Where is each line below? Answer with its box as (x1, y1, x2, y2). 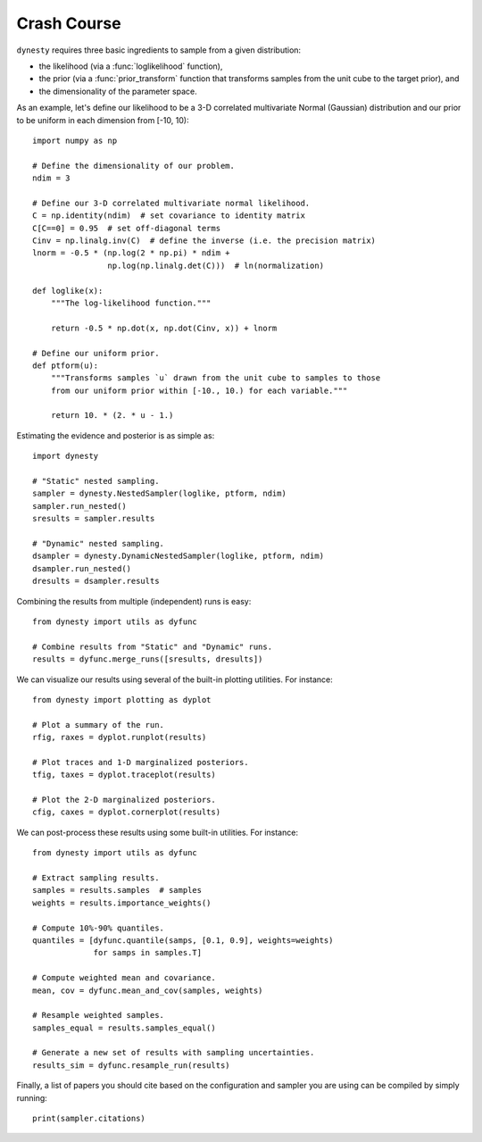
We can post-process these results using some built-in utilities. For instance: (16, 827, 299, 838)
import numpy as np (32, 135, 118, 146)
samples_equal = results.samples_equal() (32, 1022, 216, 1033)
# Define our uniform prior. (32, 348, 160, 358)
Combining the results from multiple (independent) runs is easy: (16, 596, 252, 606)
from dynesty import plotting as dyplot (32, 695, 212, 704)
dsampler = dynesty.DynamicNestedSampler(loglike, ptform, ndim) (32, 551, 325, 562)
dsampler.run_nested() (32, 563, 132, 573)
